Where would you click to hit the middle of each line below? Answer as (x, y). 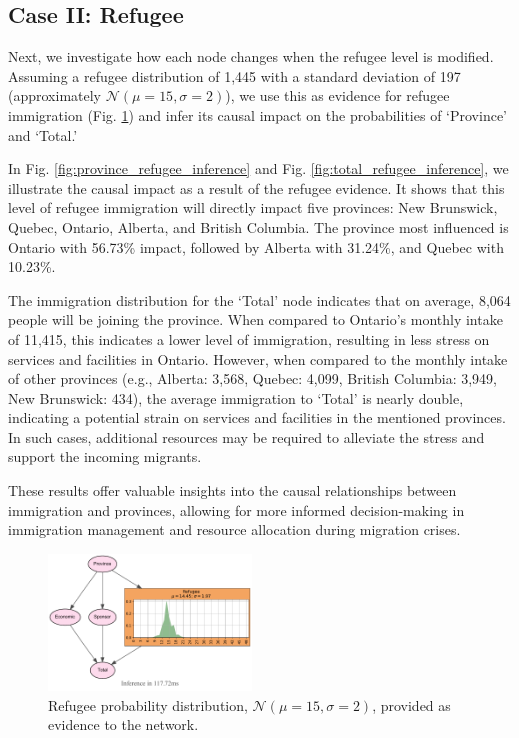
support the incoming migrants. (105, 456)
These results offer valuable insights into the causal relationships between (232, 490)
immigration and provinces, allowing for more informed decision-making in (236, 509)
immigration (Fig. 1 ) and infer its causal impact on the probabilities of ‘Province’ (257, 114)
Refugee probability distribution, (148, 704)
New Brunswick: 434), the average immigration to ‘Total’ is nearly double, (236, 397)
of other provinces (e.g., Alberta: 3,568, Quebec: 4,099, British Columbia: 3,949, (252, 378)
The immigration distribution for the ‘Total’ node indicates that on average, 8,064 (259, 299)
